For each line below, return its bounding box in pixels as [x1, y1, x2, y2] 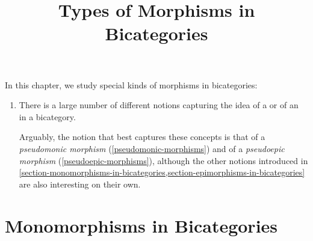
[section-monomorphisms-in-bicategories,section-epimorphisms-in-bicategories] [19, 166, 305, 178]
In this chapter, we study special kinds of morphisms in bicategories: [5, 78, 258, 91]
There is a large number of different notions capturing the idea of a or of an [19, 99, 299, 111]
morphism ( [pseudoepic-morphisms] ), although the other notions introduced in [19, 154, 308, 166]
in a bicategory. [19, 110, 76, 123]
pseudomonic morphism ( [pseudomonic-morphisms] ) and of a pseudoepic [19, 142, 285, 154]
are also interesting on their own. [19, 177, 141, 190]
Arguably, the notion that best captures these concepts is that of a [19, 130, 265, 143]
